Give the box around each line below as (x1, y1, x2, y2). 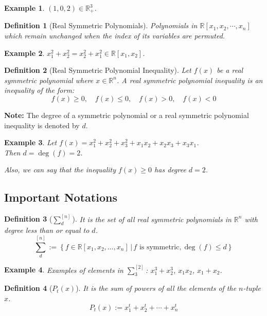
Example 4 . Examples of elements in (4, 264, 123, 275)
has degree (154, 164, 186, 175)
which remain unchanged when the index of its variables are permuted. (4, 30, 225, 41)
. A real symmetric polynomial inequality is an (116, 74, 263, 85)
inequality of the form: (4, 85, 75, 95)
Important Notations (4, 189, 117, 205)
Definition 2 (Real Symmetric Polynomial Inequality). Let (4, 65, 191, 75)
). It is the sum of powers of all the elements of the (76, 283, 237, 293)
